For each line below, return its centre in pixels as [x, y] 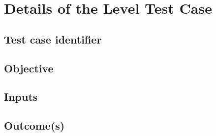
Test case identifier [53, 39]
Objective [29, 68]
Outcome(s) [34, 125]
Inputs [21, 97]
